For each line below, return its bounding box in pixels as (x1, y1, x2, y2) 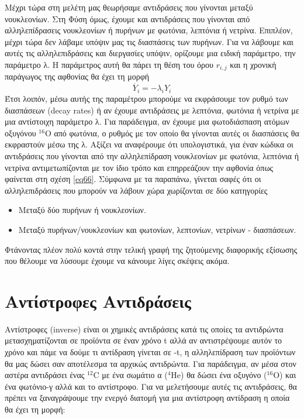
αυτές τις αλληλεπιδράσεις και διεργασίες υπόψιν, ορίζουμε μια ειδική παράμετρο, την (5, 47, 296, 59)
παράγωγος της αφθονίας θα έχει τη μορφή (5, 70, 150, 83)
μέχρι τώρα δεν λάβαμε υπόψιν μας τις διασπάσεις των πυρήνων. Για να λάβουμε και (5, 35, 293, 47)
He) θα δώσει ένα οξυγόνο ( (171, 369, 267, 381)
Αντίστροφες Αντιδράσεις (5, 289, 191, 312)
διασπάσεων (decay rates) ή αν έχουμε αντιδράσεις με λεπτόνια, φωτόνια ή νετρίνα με (5, 104, 299, 116)
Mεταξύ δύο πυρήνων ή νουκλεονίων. (18, 204, 146, 216)
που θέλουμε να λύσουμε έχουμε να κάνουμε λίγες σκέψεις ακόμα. (5, 255, 230, 267)
